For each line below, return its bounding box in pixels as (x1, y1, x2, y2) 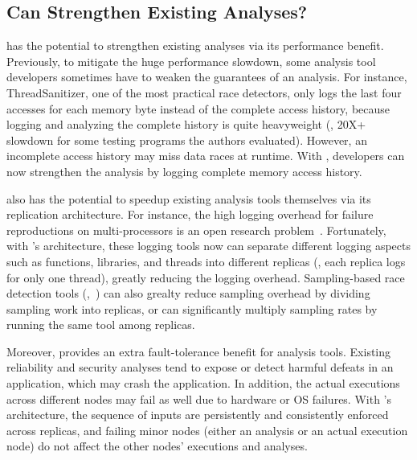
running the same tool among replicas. (6, 316, 195, 333)
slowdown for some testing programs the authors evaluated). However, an (6, 131, 367, 148)
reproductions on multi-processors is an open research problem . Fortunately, (6, 221, 386, 238)
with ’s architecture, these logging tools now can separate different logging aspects (6, 237, 411, 254)
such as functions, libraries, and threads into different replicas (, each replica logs (6, 253, 406, 269)
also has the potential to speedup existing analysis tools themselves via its (6, 190, 371, 207)
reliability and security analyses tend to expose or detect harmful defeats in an (6, 359, 394, 376)
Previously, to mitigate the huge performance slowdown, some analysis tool (6, 52, 376, 69)
